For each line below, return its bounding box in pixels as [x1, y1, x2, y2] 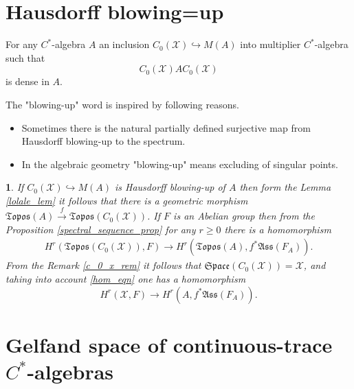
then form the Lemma [239, 180, 331, 194]
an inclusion [99, 37, 150, 51]
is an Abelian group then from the [173, 209, 315, 223]
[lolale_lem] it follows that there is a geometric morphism [5, 193, 248, 207]
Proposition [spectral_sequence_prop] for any [5, 222, 196, 236]
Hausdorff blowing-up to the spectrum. [21, 134, 186, 148]
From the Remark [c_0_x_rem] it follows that [5, 258, 201, 272]
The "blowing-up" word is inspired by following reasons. [5, 97, 239, 111]
